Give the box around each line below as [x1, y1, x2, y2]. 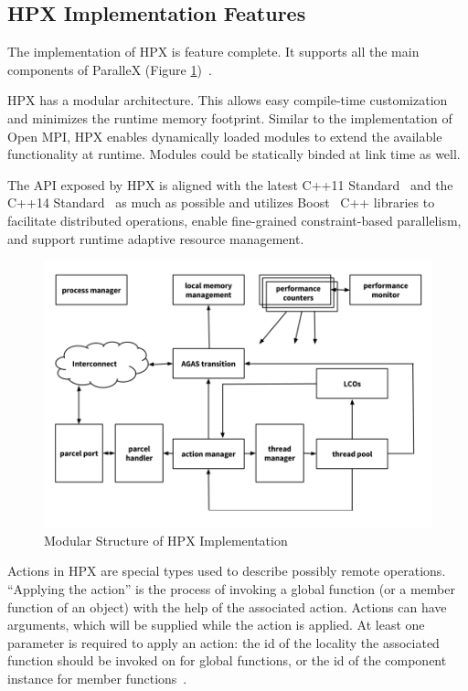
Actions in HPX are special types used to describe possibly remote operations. [7, 561, 446, 580]
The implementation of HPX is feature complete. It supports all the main [7, 42, 420, 61]
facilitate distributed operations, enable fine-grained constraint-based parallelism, [7, 210, 462, 229]
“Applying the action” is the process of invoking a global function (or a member [7, 579, 455, 599]
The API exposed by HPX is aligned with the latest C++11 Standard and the [7, 175, 453, 194]
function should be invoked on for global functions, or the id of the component [7, 651, 447, 670]
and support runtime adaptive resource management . [7, 229, 304, 248]
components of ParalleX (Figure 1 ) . [7, 59, 212, 79]
